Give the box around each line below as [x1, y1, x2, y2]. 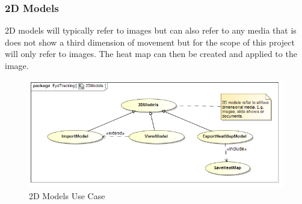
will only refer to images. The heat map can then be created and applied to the [5, 47, 297, 60]
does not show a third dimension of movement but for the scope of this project [5, 35, 295, 48]
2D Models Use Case [29, 190, 105, 202]
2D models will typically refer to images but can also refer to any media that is [5, 24, 297, 37]
